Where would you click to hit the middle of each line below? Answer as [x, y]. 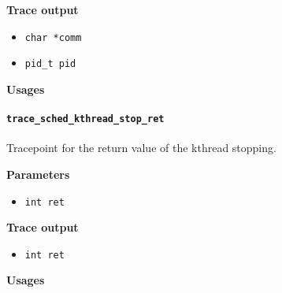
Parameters [38, 174]
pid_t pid [50, 64]
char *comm [53, 37]
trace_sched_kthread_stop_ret [85, 119]
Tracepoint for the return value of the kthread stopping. [141, 148]
